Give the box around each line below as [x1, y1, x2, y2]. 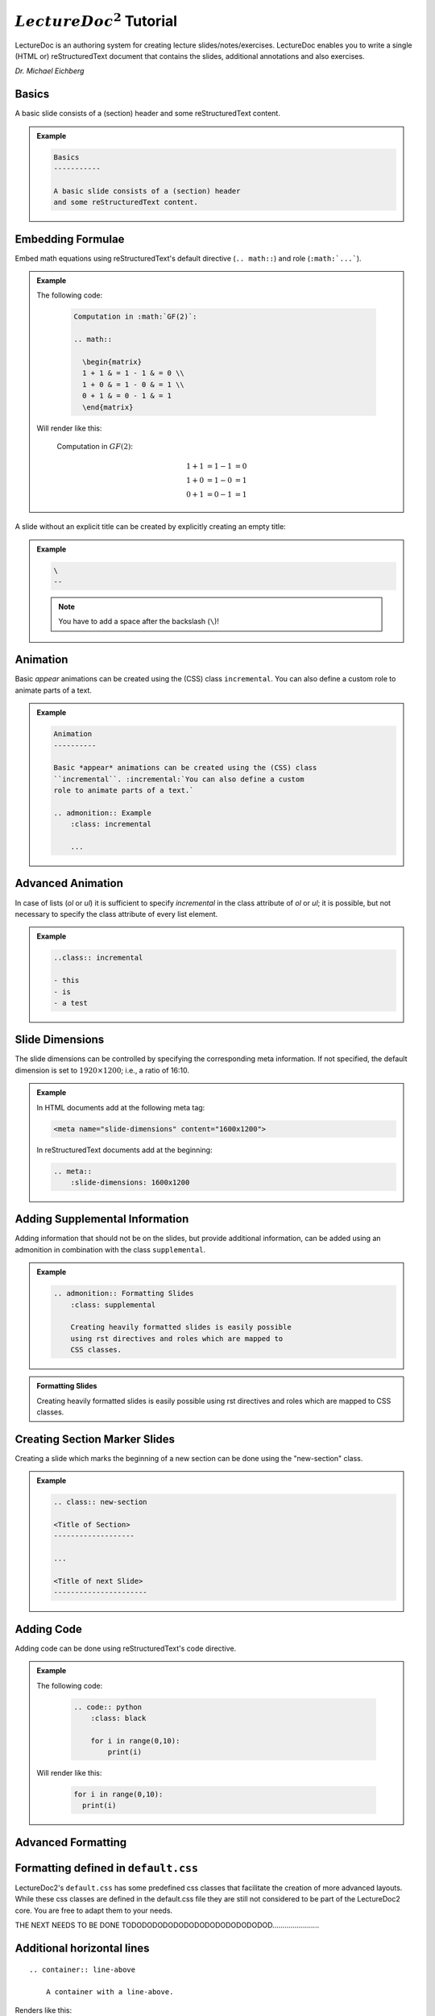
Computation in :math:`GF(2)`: [73, 312, 197, 322]
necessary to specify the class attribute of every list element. [14, 909, 218, 918]
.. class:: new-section [53, 1497, 148, 1507]
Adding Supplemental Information [14, 1212, 189, 1226]
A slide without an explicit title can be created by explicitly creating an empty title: [14, 522, 286, 531]
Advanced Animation [14, 877, 124, 890]
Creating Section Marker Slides [14, 1432, 176, 1446]
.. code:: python [73, 1702, 143, 1711]
